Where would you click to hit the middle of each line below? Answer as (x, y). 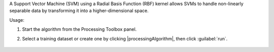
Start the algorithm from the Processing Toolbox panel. (79, 29)
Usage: (17, 20)
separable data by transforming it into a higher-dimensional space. (79, 11)
